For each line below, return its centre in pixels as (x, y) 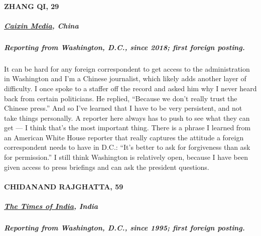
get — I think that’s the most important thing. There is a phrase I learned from (127, 128)
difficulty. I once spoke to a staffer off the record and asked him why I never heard (130, 88)
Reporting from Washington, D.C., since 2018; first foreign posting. (124, 47)
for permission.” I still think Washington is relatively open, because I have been (126, 157)
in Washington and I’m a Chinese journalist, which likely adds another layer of (125, 78)
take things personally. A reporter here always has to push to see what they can (127, 117)
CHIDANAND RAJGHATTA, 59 (64, 186)
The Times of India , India (51, 206)
